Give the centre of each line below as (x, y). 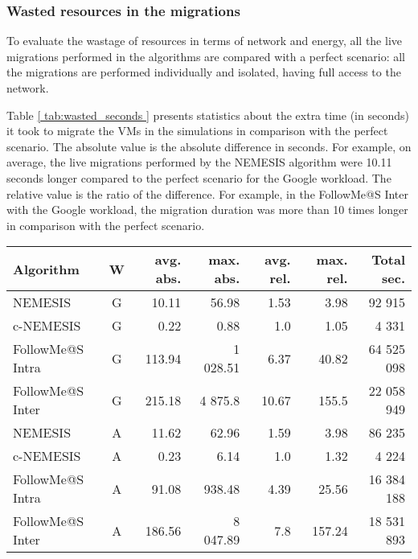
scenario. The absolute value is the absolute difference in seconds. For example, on (209, 146)
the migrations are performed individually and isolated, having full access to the (204, 72)
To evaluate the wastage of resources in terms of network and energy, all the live (204, 41)
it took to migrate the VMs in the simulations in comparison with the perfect (197, 131)
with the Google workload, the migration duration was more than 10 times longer (207, 210)
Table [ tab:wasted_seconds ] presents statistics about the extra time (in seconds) (208, 115)
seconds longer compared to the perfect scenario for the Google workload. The (199, 177)
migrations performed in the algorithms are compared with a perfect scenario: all (206, 56)
